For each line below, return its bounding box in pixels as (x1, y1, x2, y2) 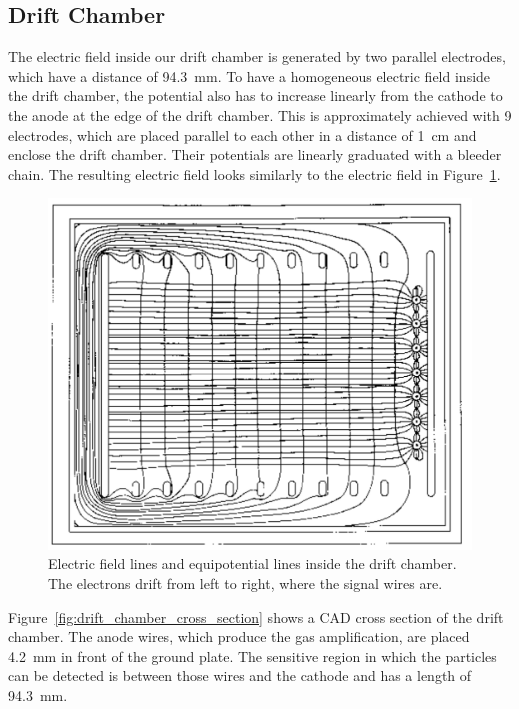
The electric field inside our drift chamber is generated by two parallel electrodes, (8, 46, 506, 67)
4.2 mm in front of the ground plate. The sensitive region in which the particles (8, 645, 497, 666)
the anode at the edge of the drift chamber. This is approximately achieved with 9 (8, 104, 512, 125)
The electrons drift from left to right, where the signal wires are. (48, 573, 443, 594)
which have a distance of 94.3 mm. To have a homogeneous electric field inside (8, 65, 491, 86)
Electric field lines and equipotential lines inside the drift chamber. (48, 553, 457, 574)
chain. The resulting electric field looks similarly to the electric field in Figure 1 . (8, 163, 501, 184)
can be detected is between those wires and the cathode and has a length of (8, 665, 472, 686)
